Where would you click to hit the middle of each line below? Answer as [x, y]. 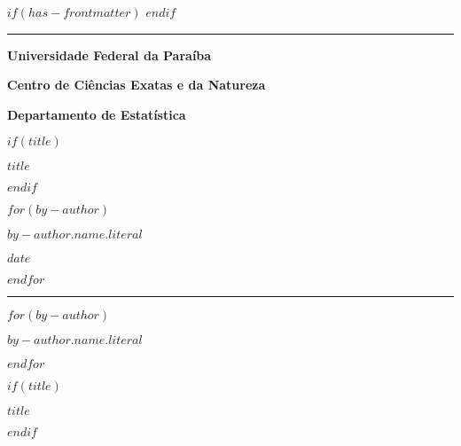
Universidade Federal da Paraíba [109, 55]
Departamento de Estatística [97, 114]
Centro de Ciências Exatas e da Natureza [137, 85]
